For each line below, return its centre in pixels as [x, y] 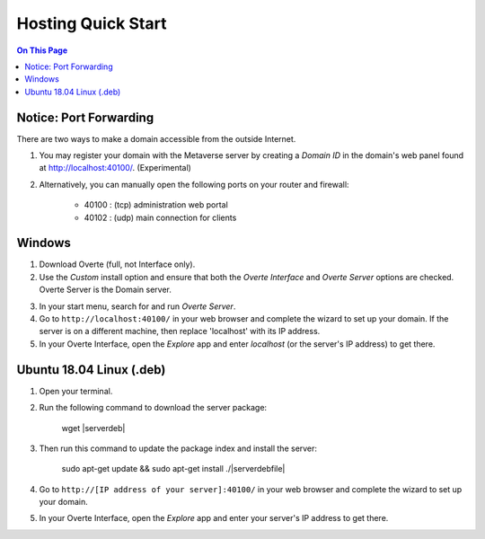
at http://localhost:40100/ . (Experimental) [115, 168]
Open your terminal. [76, 391]
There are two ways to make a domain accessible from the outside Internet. [156, 138]
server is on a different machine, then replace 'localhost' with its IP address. [180, 331]
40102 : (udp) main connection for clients [160, 217]
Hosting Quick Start [92, 23]
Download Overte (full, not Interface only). [117, 264]
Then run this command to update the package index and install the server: [178, 448]
